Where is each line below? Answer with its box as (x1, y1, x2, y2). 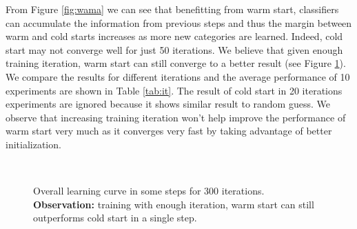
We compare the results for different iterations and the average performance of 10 (6, 69, 350, 83)
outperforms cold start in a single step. (33, 210, 197, 225)
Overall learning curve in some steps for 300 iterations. (33, 183, 265, 198)
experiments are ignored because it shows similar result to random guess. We (6, 97, 330, 111)
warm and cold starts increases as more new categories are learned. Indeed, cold (6, 29, 343, 43)
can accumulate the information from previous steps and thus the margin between (6, 15, 352, 30)
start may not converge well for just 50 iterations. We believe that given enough (6, 42, 343, 57)
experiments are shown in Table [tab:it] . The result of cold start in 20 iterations (6, 83, 343, 97)
